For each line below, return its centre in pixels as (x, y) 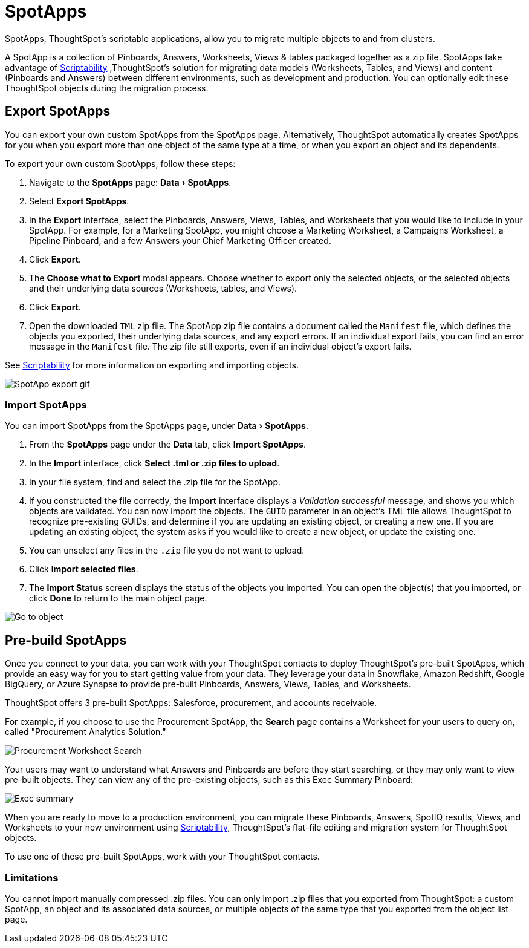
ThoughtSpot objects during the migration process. (107, 88)
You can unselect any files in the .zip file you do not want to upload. (167, 551)
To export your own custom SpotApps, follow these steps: (120, 163)
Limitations (32, 878)
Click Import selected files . (84, 569)
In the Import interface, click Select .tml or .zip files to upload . (154, 463)
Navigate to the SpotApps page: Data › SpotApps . (130, 182)
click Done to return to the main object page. (118, 598)
